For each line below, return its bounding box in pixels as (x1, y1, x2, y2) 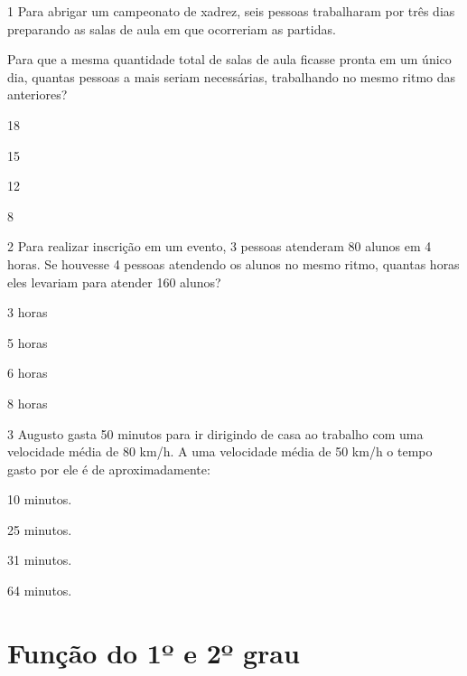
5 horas (7, 333, 48, 352)
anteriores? (7, 85, 68, 104)
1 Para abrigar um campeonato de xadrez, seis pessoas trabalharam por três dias (7, 2, 455, 20)
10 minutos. (7, 490, 72, 509)
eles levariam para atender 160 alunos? (7, 272, 221, 291)
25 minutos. (7, 520, 72, 539)
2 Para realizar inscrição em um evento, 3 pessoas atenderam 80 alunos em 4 (7, 237, 432, 256)
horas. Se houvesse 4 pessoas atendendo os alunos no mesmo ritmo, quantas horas (7, 254, 460, 273)
